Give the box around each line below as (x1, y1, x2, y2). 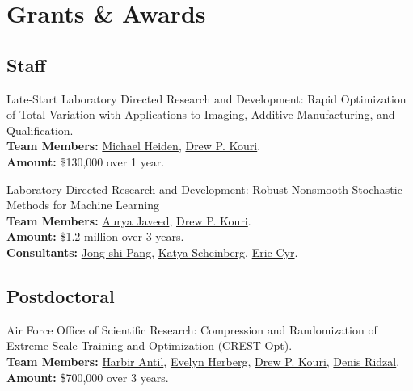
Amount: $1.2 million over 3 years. (6, 228, 184, 245)
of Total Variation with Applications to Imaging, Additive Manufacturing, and (6, 106, 395, 123)
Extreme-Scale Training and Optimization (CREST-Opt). (6, 337, 293, 354)
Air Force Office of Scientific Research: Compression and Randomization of (6, 321, 377, 338)
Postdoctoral (6, 283, 115, 308)
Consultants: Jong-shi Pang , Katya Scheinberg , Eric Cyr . (6, 243, 298, 260)
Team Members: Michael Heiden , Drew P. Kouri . (6, 137, 261, 154)
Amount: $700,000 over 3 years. (6, 368, 169, 385)
